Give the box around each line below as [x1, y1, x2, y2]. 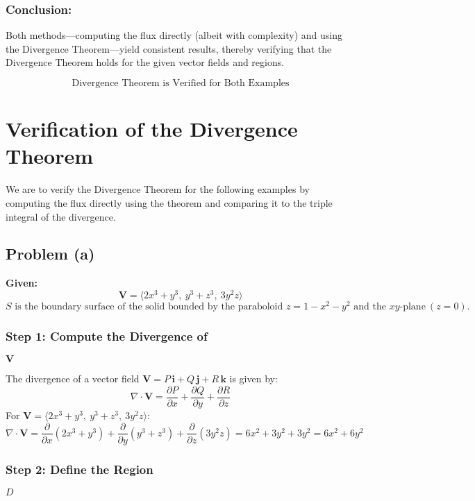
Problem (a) [6, 243, 95, 264]
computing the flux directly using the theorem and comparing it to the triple [6, 195, 333, 210]
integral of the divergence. [6, 209, 116, 223]
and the [353, 302, 386, 312]
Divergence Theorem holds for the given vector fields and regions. [6, 55, 285, 69]
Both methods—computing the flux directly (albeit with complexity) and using [6, 28, 342, 42]
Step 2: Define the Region [6, 460, 153, 477]
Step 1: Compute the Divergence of [6, 327, 208, 344]
